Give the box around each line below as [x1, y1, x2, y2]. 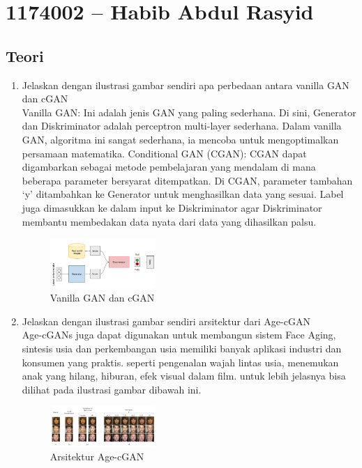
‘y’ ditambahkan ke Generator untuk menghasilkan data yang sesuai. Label [22, 187, 344, 201]
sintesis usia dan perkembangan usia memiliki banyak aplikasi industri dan [22, 341, 342, 356]
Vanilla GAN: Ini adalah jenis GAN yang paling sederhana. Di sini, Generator [22, 104, 356, 119]
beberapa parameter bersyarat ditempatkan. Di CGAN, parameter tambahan [22, 173, 353, 187]
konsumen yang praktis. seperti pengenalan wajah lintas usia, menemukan [22, 354, 339, 369]
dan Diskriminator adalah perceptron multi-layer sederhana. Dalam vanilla [22, 118, 342, 133]
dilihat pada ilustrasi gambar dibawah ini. [22, 382, 202, 396]
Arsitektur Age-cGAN [50, 448, 144, 463]
